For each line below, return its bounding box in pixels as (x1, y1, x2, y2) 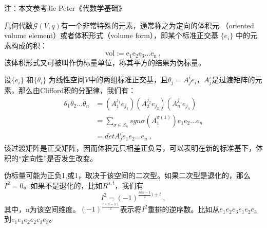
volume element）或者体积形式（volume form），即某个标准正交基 (4, 30, 218, 41)
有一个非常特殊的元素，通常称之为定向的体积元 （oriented (61, 20, 254, 30)
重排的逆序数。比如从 (147, 203, 220, 214)
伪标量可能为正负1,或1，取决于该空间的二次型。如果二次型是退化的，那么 (4, 170, 251, 181)
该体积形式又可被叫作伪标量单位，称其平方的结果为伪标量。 (4, 57, 205, 67)
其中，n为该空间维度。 (4, 203, 80, 214)
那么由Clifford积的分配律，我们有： (18, 85, 136, 96)
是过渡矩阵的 (212, 74, 255, 85)
